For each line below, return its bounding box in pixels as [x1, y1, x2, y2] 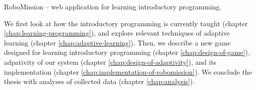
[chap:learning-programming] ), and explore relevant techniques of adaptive [4, 28, 230, 38]
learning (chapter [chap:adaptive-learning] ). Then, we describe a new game [4, 37, 231, 47]
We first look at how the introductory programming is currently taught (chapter [4, 18, 248, 28]
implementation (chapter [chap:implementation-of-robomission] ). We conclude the [4, 66, 252, 77]
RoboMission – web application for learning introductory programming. [4, 1, 222, 11]
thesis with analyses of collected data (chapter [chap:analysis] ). [4, 76, 195, 87]
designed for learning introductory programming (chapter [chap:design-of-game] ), [4, 47, 250, 57]
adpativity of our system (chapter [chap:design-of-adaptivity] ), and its [4, 56, 216, 67]
